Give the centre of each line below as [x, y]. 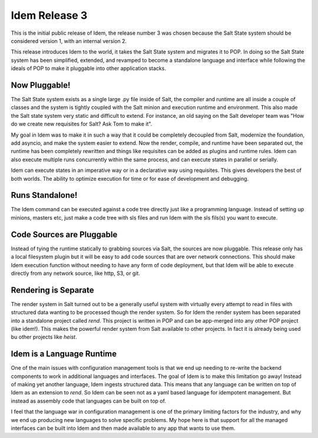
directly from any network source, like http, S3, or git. [76, 273]
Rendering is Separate [52, 290]
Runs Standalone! [44, 195]
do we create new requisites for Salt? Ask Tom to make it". [82, 124]
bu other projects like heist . [44, 337]
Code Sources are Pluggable [64, 235]
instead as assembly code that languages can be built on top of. [88, 401]
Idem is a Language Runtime [64, 354]
